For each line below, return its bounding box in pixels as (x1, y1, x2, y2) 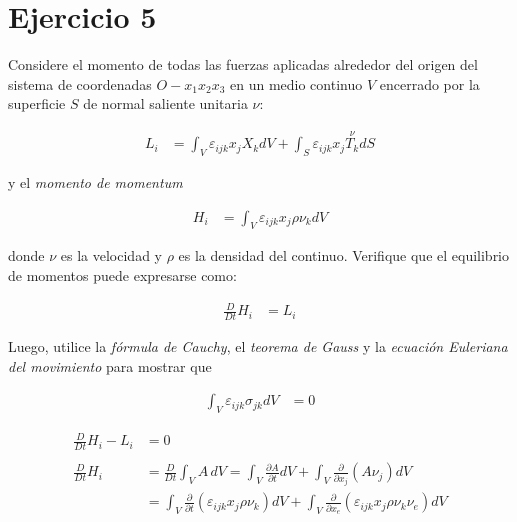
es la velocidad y (60, 245, 162, 266)
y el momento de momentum (8, 171, 183, 192)
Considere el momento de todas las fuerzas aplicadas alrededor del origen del (8, 54, 478, 75)
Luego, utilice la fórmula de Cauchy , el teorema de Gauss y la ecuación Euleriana (8, 335, 508, 356)
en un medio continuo (230, 73, 363, 94)
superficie (8, 93, 66, 114)
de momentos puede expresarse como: (8, 264, 237, 285)
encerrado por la (379, 73, 480, 94)
